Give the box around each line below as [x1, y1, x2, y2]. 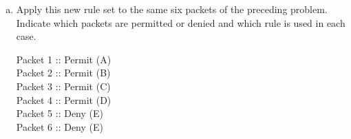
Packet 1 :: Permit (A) [16, 52, 111, 66]
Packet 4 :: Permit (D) [16, 92, 111, 107]
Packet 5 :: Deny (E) [16, 106, 103, 120]
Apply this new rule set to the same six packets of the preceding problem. [16, 2, 328, 16]
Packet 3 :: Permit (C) [16, 78, 111, 93]
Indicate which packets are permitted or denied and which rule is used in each [16, 15, 345, 30]
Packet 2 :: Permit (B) [16, 65, 111, 80]
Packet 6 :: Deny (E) [16, 119, 103, 133]
